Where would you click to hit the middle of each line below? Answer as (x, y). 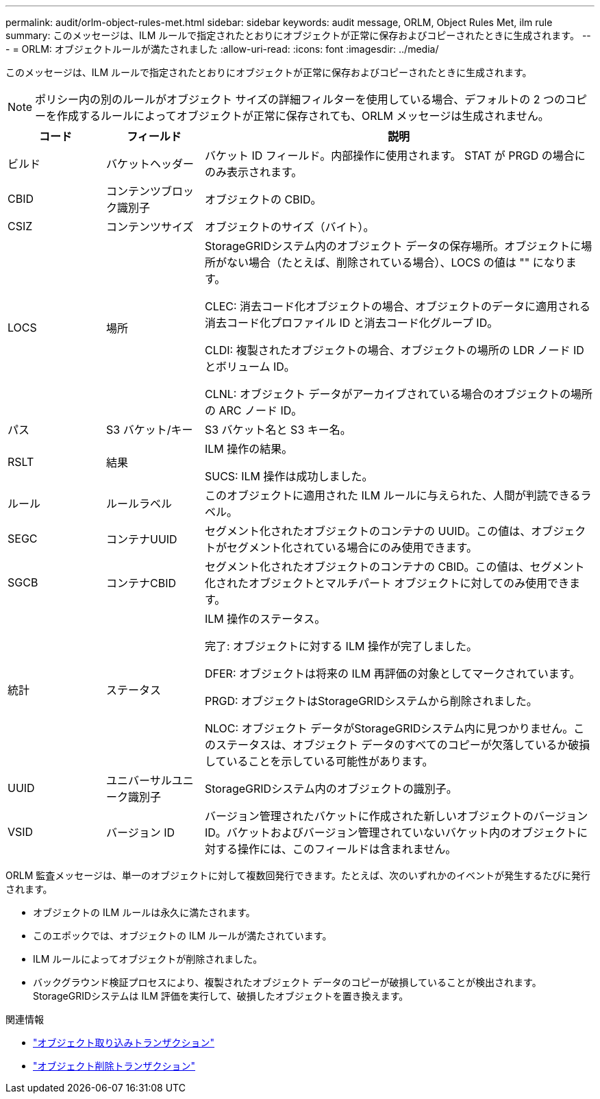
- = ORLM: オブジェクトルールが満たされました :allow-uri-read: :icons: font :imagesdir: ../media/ (222, 49)
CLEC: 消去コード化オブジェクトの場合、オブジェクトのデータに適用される (398, 306)
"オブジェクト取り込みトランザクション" (124, 1042)
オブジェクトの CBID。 (263, 199)
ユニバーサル (139, 780)
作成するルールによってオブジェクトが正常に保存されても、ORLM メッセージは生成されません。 (303, 116)
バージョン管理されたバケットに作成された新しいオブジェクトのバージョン (396, 816)
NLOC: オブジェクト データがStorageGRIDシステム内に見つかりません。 (389, 728)
